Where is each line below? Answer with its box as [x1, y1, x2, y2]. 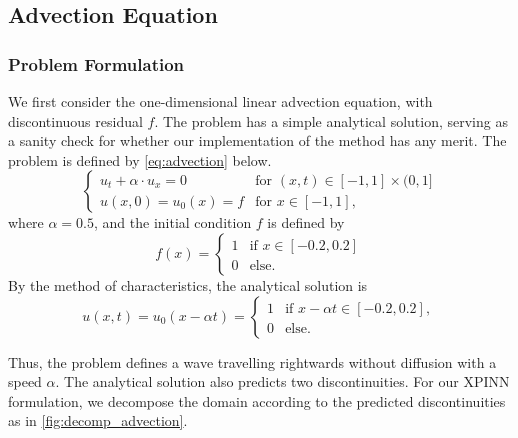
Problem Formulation [8, 51, 185, 76]
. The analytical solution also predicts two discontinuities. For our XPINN [55, 371, 510, 392]
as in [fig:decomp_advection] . [8, 410, 188, 431]
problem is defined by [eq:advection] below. [8, 149, 272, 170]
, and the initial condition [94, 212, 252, 233]
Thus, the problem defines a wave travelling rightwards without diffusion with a [8, 351, 497, 372]
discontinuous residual [8, 110, 143, 131]
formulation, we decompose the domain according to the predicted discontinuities [8, 390, 506, 411]
